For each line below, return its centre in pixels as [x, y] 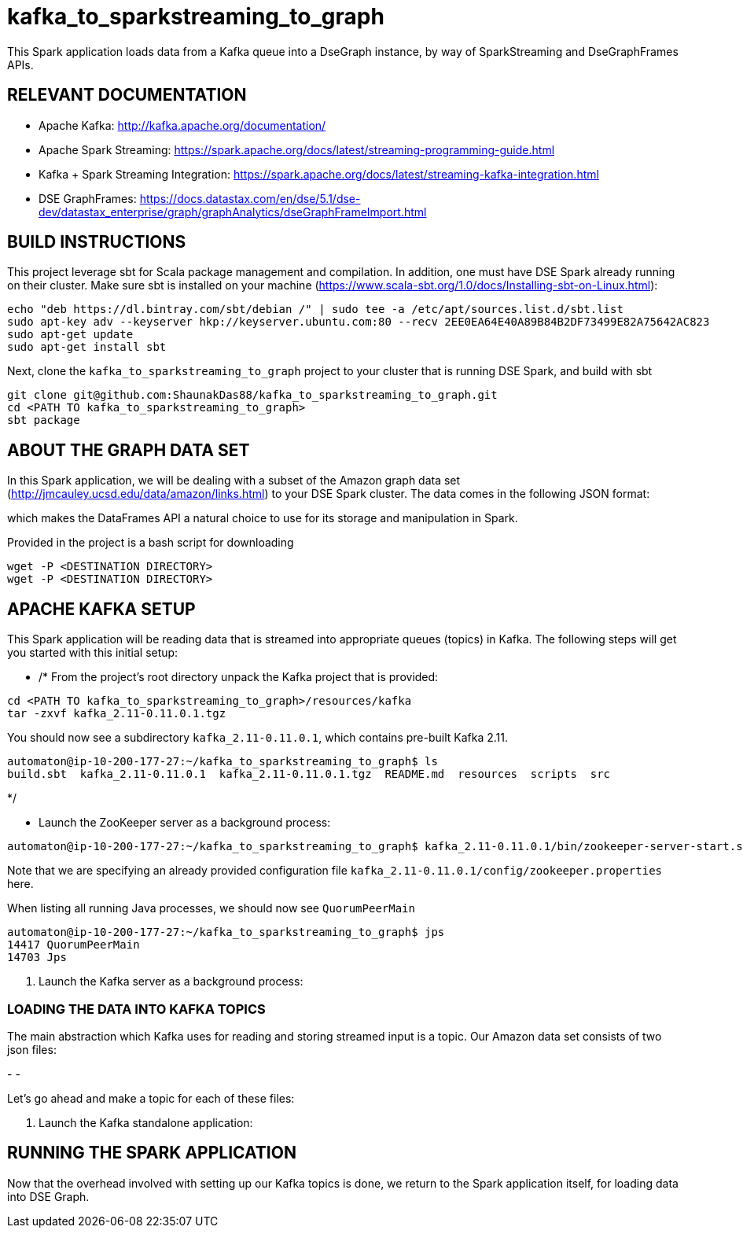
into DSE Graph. [48, 1196]
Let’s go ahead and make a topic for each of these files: [151, 1098]
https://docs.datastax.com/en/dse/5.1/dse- [250, 198]
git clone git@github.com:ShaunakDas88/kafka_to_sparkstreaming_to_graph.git [252, 395]
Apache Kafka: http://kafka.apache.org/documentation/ [182, 125]
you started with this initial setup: [93, 653]
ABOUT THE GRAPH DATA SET [129, 450]
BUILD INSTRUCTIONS [97, 242]
